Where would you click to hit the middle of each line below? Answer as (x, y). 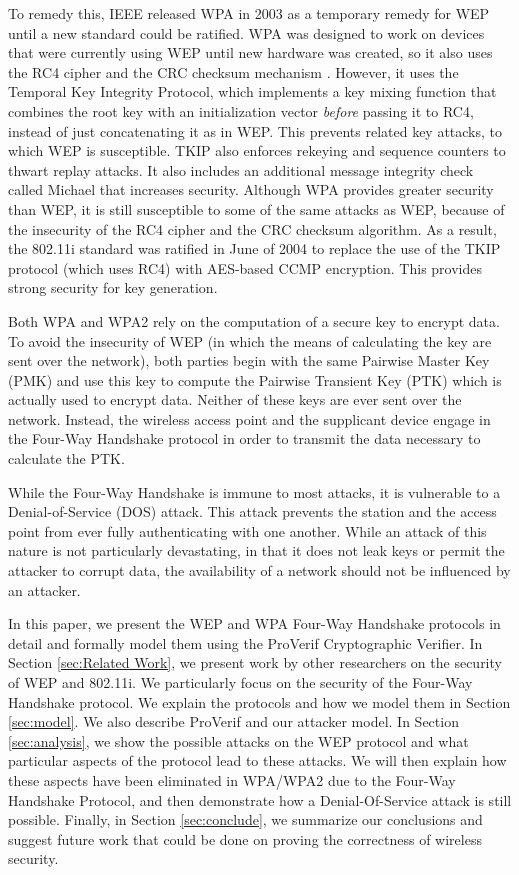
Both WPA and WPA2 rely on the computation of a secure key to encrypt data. (254, 320)
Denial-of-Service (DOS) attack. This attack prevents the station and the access (252, 511)
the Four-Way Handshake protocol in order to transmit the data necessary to (244, 438)
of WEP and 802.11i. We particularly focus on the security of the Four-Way (240, 682)
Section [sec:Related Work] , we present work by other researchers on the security (255, 662)
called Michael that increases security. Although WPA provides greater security (251, 189)
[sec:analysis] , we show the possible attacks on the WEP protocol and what (238, 740)
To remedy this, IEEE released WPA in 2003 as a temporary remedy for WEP (249, 13)
